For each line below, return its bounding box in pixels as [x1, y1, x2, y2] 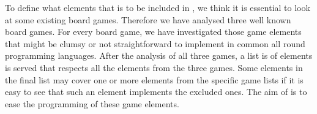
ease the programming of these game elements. [5, 97, 179, 110]
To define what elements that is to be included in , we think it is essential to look [5, 1, 310, 13]
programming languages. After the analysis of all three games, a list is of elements [5, 49, 313, 62]
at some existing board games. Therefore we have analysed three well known [5, 13, 291, 26]
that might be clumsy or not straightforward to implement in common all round [5, 37, 305, 50]
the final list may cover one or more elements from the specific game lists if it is [5, 73, 304, 86]
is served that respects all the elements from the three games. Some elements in [5, 61, 303, 74]
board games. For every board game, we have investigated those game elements [5, 25, 302, 38]
